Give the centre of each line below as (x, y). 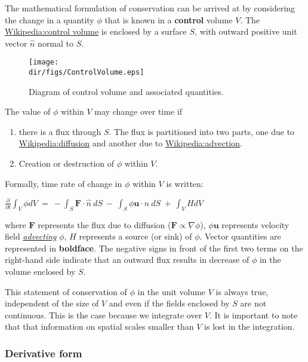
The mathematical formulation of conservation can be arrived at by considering (150, 8)
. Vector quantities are (240, 236)
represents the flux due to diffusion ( (104, 224)
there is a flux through (60, 131)
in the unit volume (172, 291)
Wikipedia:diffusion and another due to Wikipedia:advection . (130, 143)
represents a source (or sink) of (135, 236)
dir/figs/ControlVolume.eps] (87, 73)
